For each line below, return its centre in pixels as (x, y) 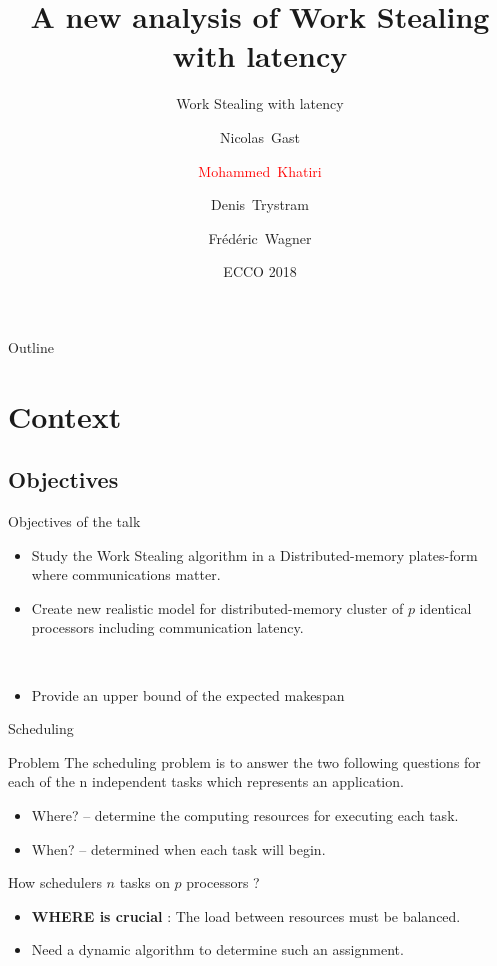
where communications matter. (126, 574)
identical (445, 607)
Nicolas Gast (260, 136)
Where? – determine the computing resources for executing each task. (245, 814)
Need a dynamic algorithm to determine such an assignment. (217, 949)
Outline (31, 346)
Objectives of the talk (74, 521)
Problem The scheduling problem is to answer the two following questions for (244, 761)
